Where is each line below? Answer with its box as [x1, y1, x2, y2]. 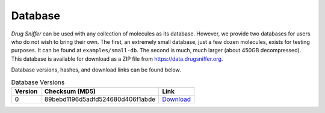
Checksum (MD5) [44, 87, 96, 96]
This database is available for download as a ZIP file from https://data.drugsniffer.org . [11, 55, 223, 63]
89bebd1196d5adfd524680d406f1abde [44, 95, 156, 103]
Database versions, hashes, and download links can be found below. [11, 66, 181, 73]
